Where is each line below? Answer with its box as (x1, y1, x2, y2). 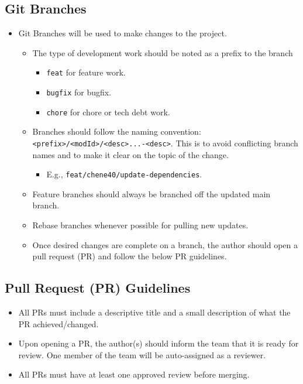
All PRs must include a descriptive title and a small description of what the (18, 306, 291, 318)
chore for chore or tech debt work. (46, 105, 170, 118)
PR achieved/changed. (18, 317, 99, 330)
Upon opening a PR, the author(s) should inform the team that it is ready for (18, 337, 299, 349)
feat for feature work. (46, 66, 126, 78)
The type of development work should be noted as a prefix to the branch (32, 46, 293, 59)
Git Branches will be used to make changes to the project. (18, 27, 227, 39)
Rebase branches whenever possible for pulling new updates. (32, 219, 249, 231)
